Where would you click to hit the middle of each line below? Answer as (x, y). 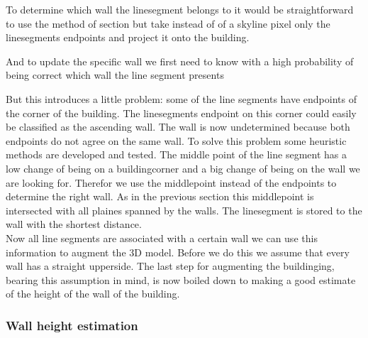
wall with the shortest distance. (74, 224)
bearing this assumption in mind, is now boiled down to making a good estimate (181, 279)
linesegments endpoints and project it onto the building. (128, 37)
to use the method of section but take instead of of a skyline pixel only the (168, 23)
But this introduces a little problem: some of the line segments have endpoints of (181, 98)
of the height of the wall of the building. (93, 294)
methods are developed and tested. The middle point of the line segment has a (176, 154)
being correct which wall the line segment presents (115, 75)
